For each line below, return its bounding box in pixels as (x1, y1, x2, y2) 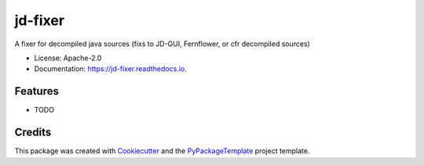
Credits (14, 126, 52, 139)
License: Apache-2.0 (34, 53, 102, 63)
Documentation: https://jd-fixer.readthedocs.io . (34, 64, 188, 74)
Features (14, 84, 59, 98)
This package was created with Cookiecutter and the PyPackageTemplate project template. (14, 146, 310, 156)
